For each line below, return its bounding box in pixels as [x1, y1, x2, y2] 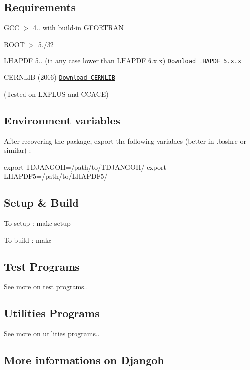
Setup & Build [4, 195, 79, 210]
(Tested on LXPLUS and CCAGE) [4, 88, 109, 99]
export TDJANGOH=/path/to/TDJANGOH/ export [4, 161, 166, 172]
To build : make [4, 234, 51, 245]
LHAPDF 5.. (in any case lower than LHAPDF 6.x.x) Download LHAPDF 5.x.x [4, 55, 242, 66]
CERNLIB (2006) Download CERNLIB [4, 72, 115, 82]
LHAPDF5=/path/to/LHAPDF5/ [4, 171, 108, 181]
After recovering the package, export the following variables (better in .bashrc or [4, 135, 246, 146]
